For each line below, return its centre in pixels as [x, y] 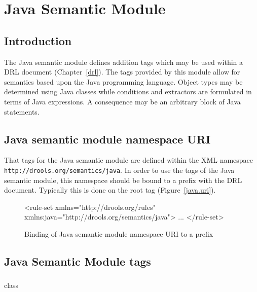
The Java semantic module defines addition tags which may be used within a [124, 62]
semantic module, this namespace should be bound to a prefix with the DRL [123, 180]
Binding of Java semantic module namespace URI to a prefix [119, 233]
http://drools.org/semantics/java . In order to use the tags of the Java [119, 170]
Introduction [38, 40]
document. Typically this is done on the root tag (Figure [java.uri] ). [110, 190]
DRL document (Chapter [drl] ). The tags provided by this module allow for [122, 72]
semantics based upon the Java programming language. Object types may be [123, 81]
